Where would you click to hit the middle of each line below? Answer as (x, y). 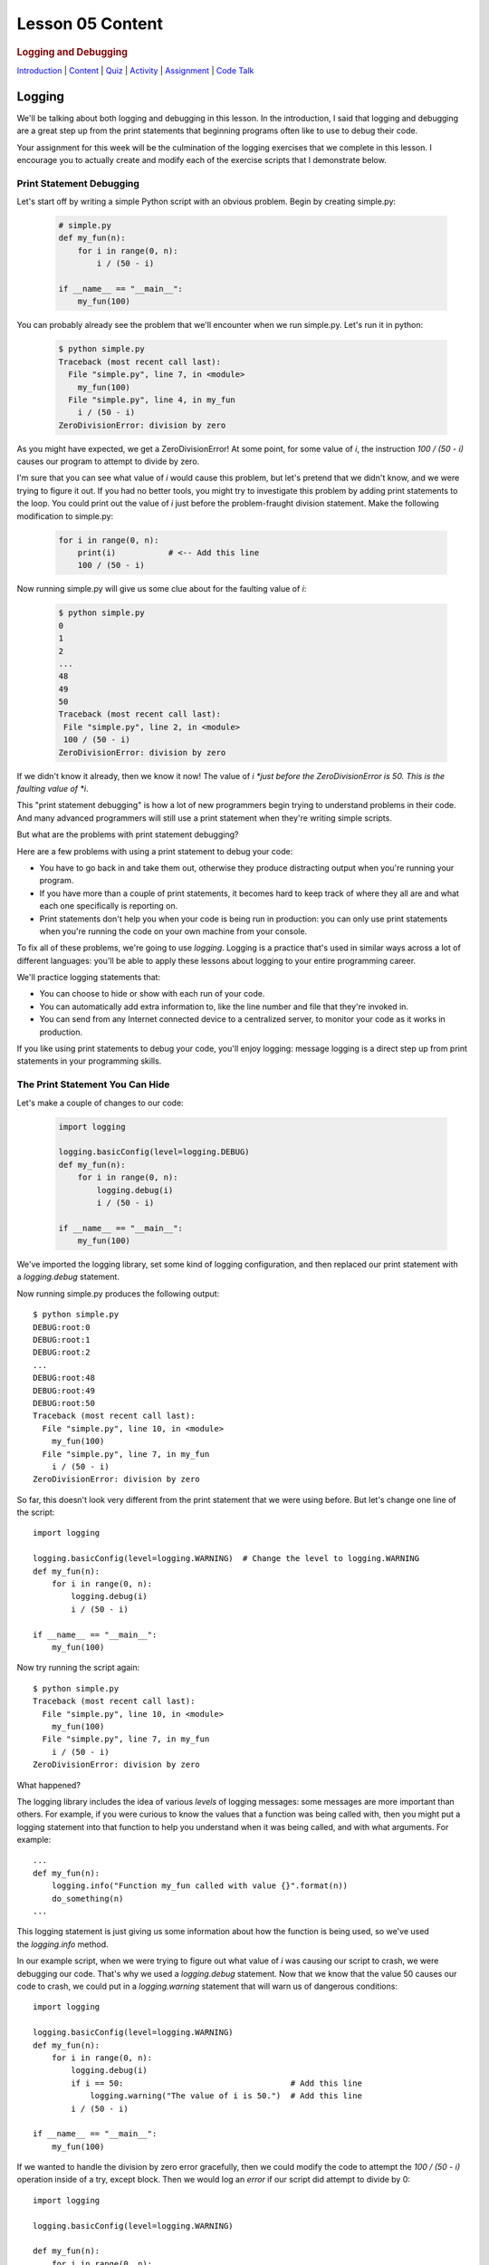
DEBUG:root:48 (64, 1378)
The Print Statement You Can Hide (93, 1084)
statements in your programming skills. (89, 1061)
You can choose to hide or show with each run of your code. (152, 994)
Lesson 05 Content (90, 24)
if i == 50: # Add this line (216, 2083)
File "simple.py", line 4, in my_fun (152, 400)
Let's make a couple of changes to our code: (101, 1103)
